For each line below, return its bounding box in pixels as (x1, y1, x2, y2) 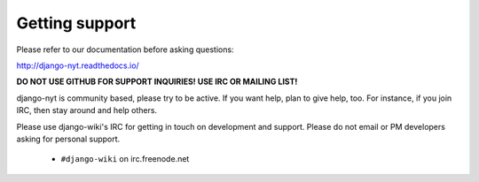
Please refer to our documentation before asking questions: (16, 44, 234, 55)
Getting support (16, 13, 137, 33)
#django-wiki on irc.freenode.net (60, 154, 190, 164)
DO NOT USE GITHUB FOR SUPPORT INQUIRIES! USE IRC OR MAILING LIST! (16, 76, 298, 87)
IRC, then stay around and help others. (16, 105, 158, 116)
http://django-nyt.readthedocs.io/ (16, 60, 139, 71)
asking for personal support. (16, 133, 121, 144)
